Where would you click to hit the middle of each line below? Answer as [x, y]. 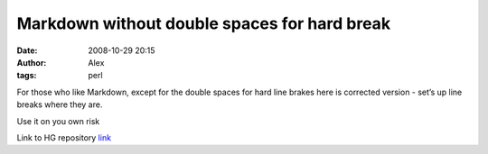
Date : [27, 50]
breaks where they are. [60, 104]
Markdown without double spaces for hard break [204, 23]
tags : [27, 76]
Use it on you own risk [58, 121]
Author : [32, 62]
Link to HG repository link [64, 137]
